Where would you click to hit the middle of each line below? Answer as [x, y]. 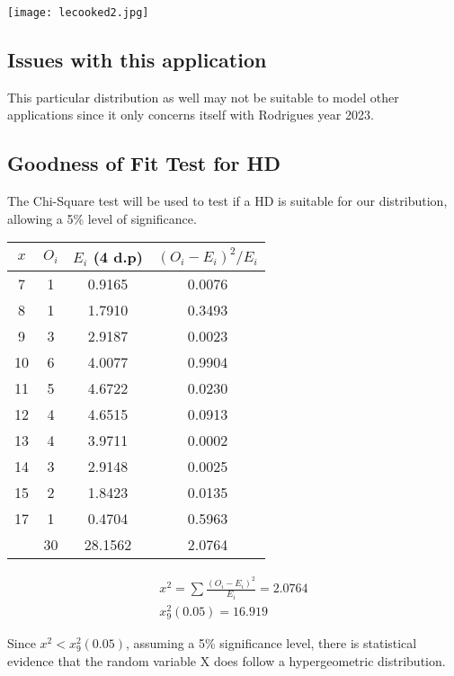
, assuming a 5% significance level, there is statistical [272, 643]
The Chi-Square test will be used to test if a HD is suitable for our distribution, [227, 201]
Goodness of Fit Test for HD [144, 163]
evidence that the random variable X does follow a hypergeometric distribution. [227, 660]
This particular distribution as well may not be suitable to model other [203, 97]
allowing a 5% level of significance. [102, 218]
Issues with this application [137, 60]
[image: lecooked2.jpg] [78, 13]
